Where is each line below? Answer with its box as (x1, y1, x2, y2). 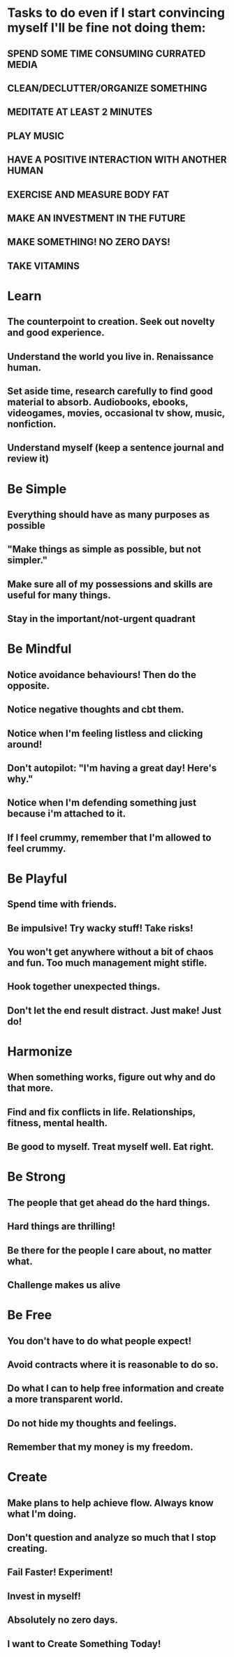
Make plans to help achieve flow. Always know (7, 1497, 214, 1509)
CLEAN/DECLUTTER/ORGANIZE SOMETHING (7, 82, 207, 94)
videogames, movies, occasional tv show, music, (7, 408, 226, 420)
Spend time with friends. (7, 899, 117, 910)
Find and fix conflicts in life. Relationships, (7, 1106, 196, 1118)
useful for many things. (7, 589, 112, 601)
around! (7, 738, 43, 750)
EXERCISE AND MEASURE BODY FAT (7, 188, 170, 200)
